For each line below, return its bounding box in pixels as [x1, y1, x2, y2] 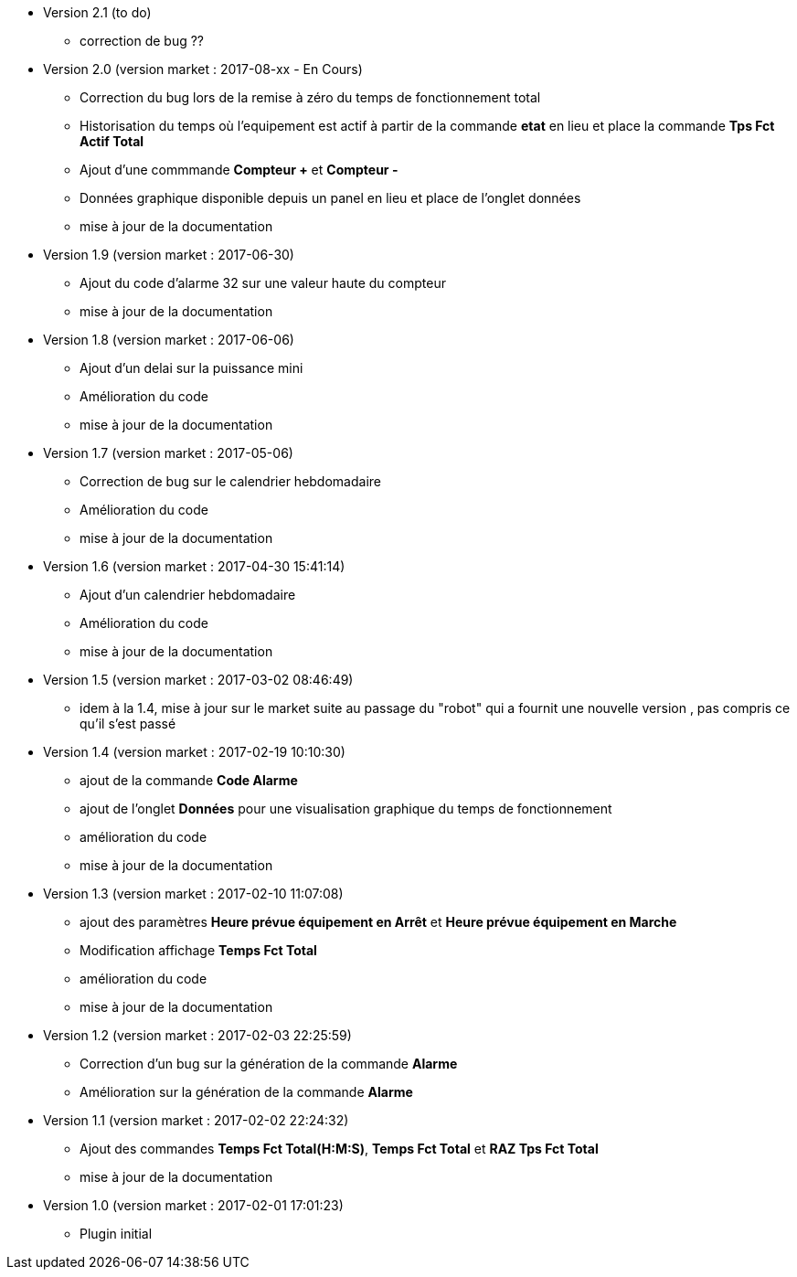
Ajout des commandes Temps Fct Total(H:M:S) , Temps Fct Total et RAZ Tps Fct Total [80, 1141, 599, 1156]
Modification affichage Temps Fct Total [80, 942, 317, 958]
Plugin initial [80, 1226, 153, 1241]
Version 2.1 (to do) [43, 5, 152, 20]
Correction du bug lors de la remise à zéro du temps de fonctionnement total [80, 90, 541, 105]
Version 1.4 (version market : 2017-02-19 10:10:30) [43, 744, 345, 760]
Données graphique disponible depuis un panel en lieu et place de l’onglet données [80, 190, 581, 206]
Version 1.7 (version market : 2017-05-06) [43, 445, 293, 461]
